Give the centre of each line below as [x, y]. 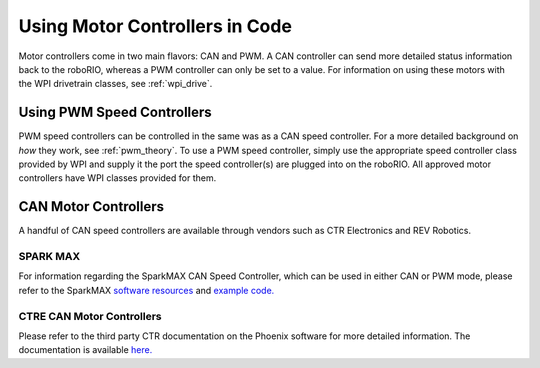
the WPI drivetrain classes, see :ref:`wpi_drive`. [115, 84]
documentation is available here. [85, 350]
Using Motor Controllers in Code [155, 26]
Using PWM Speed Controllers [115, 112]
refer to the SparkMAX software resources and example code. [146, 290]
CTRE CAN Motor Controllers [90, 316]
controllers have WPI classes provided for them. [117, 178]
